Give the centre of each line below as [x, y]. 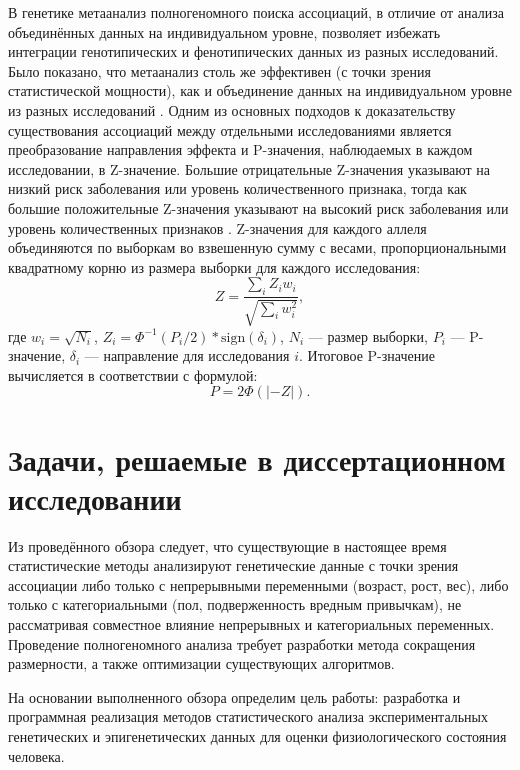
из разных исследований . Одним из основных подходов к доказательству [232, 109]
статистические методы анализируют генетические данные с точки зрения [233, 565]
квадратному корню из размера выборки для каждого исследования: [214, 266]
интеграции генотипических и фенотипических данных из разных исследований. [253, 51]
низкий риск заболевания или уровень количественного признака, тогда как [237, 188]
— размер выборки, [368, 335]
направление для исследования [196, 355]
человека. [36, 755]
